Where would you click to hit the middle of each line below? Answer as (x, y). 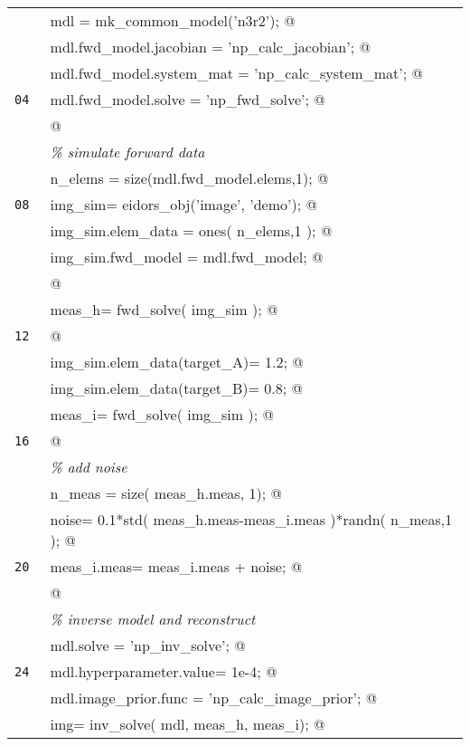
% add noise (89, 467)
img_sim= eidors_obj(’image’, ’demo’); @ (183, 204)
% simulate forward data (127, 152)
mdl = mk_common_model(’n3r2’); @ (173, 20)
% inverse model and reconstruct (153, 619)
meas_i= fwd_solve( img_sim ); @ (162, 414)
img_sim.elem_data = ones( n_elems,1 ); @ (191, 230)
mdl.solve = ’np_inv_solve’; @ (148, 645)
